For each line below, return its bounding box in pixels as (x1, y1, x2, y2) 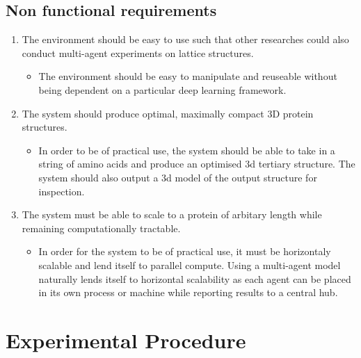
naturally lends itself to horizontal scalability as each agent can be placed (38, 271, 351, 286)
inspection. (38, 184, 85, 198)
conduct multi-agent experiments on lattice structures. (22, 45, 254, 60)
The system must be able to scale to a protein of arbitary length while (22, 207, 322, 222)
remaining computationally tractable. (22, 220, 181, 235)
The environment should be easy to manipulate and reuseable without (38, 69, 337, 83)
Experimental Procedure (6, 325, 246, 354)
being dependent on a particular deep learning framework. (38, 82, 287, 97)
